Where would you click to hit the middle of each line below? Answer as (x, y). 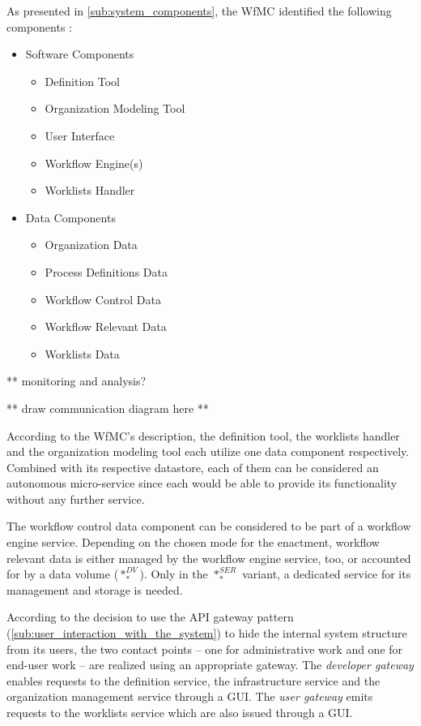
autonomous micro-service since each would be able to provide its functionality (202, 483)
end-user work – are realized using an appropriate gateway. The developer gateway (210, 665)
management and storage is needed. (95, 589)
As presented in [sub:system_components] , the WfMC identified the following (199, 11)
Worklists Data (82, 353)
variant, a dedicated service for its (327, 574)
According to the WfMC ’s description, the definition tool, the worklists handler (203, 435)
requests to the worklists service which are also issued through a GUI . (180, 712)
